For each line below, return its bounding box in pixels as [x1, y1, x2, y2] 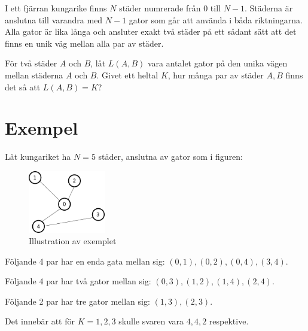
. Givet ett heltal [96, 68, 158, 81]
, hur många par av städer [167, 68, 264, 81]
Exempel [5, 116, 78, 140]
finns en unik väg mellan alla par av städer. [5, 37, 164, 49]
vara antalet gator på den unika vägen [147, 57, 288, 69]
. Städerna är [245, 2, 293, 14]
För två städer [5, 57, 57, 69]
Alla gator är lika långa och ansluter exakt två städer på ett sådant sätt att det [5, 25, 297, 38]
